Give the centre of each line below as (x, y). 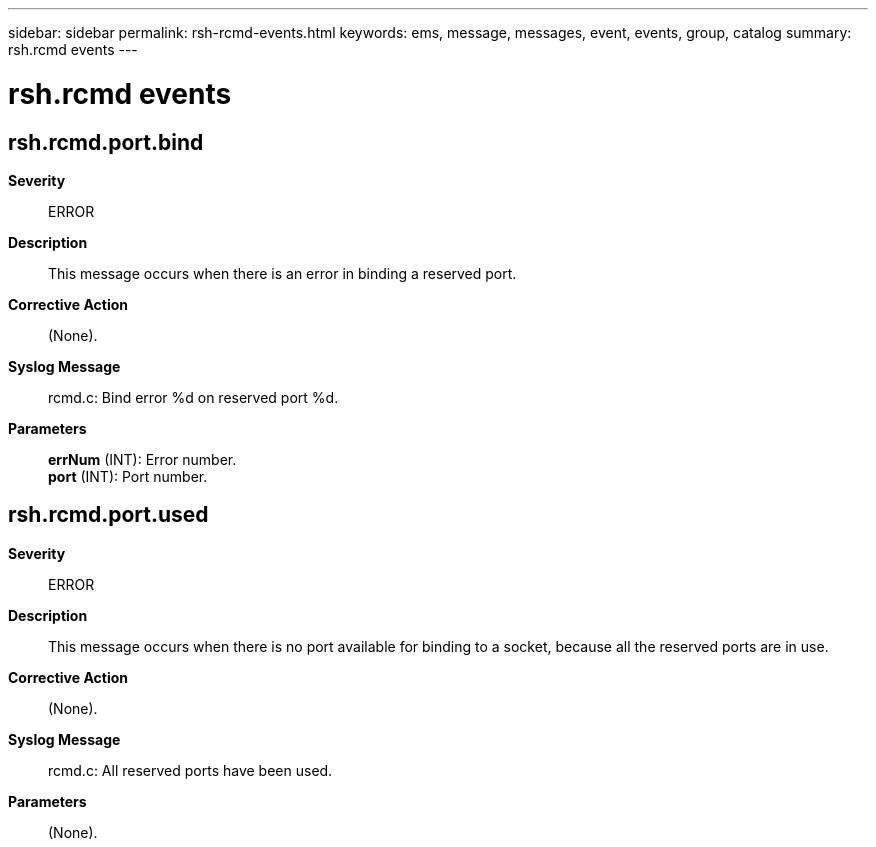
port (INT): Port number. (128, 476)
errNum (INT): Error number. (142, 459)
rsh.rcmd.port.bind (106, 142)
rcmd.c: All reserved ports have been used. (190, 770)
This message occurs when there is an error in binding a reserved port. (282, 273)
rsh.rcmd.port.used (108, 515)
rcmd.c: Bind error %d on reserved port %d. (193, 397)
